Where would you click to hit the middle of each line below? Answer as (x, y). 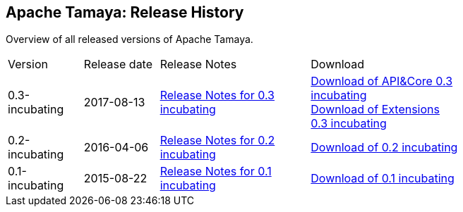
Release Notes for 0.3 (217, 95)
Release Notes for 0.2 (217, 141)
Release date (118, 64)
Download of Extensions (375, 110)
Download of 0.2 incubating (384, 148)
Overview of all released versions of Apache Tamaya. (130, 39)
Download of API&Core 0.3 (382, 81)
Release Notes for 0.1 (216, 172)
